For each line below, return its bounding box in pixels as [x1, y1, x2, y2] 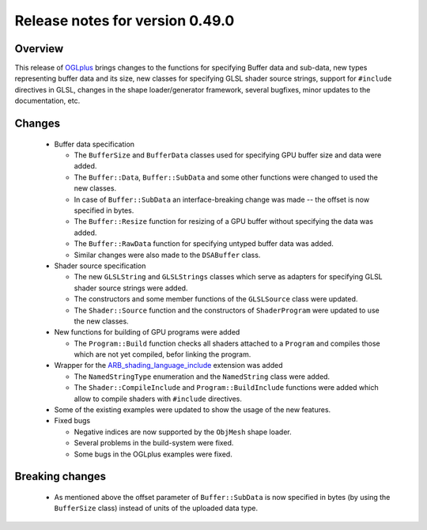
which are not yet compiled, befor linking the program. [74, 350, 251, 359]
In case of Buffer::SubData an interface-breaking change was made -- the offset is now [74, 195, 370, 204]
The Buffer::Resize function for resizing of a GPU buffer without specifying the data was [74, 217, 373, 226]
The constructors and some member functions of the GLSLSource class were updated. [74, 294, 358, 304]
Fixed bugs [54, 416, 91, 426]
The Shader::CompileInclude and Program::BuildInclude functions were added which [74, 383, 379, 392]
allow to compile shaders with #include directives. [74, 394, 243, 403]
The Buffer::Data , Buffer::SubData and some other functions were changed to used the [74, 172, 379, 182]
